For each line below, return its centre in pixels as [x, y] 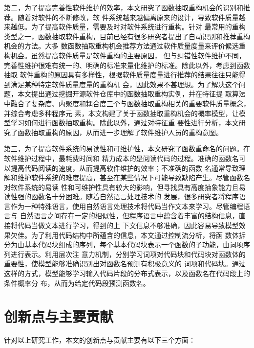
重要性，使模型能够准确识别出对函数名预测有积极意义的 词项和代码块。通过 [125, 264]
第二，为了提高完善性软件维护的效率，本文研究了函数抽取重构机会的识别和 [124, 7]
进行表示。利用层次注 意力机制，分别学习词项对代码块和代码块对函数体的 [128, 254]
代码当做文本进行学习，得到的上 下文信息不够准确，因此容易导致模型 [128, 225]
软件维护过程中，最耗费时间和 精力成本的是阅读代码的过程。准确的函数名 [121, 158]
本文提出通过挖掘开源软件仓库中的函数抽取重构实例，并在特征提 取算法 [131, 94]
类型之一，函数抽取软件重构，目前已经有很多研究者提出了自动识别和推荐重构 [127, 36]
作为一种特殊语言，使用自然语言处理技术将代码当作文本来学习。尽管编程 [127, 206]
